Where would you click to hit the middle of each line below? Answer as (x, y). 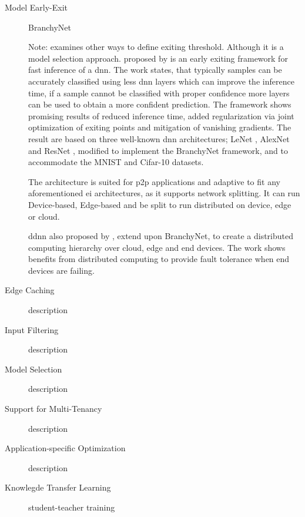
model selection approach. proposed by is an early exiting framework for (158, 58)
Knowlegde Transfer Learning (58, 487)
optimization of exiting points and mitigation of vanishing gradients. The (160, 127)
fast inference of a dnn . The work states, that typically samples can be (155, 70)
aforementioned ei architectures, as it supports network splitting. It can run (164, 193)
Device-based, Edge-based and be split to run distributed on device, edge (160, 204)
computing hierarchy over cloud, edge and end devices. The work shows (157, 247)
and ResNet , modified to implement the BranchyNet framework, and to (158, 150)
